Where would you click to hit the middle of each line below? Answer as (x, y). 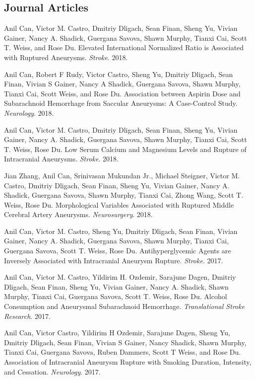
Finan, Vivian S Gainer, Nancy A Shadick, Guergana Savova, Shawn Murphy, (122, 84)
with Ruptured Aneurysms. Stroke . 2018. (66, 57)
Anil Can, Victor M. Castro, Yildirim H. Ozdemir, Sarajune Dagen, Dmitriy (120, 277)
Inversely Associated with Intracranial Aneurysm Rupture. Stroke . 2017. (114, 260)
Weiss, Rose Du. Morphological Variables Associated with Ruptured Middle (119, 204)
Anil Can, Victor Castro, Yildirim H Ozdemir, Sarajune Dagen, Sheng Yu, (117, 333)
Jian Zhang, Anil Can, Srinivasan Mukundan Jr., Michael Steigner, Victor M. (122, 175)
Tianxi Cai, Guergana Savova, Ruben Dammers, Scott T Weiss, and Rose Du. (123, 352)
